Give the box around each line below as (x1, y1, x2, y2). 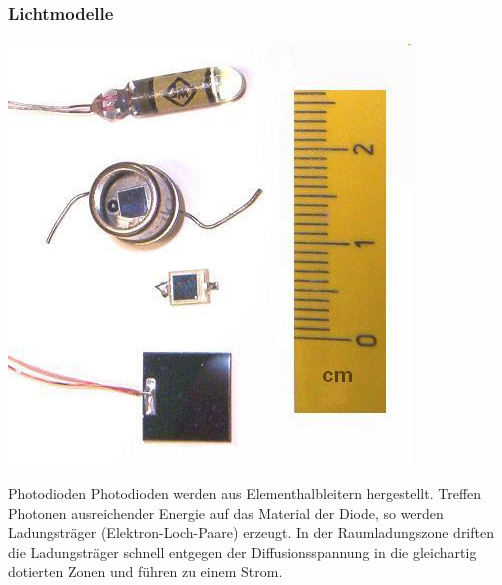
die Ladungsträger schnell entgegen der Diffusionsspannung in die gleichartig (8, 541, 477, 562)
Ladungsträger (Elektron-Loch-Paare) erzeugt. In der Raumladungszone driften (8, 522, 494, 543)
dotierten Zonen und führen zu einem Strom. (8, 561, 283, 582)
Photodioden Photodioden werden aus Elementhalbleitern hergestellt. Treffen (8, 483, 482, 504)
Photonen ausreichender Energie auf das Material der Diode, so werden (8, 502, 444, 523)
